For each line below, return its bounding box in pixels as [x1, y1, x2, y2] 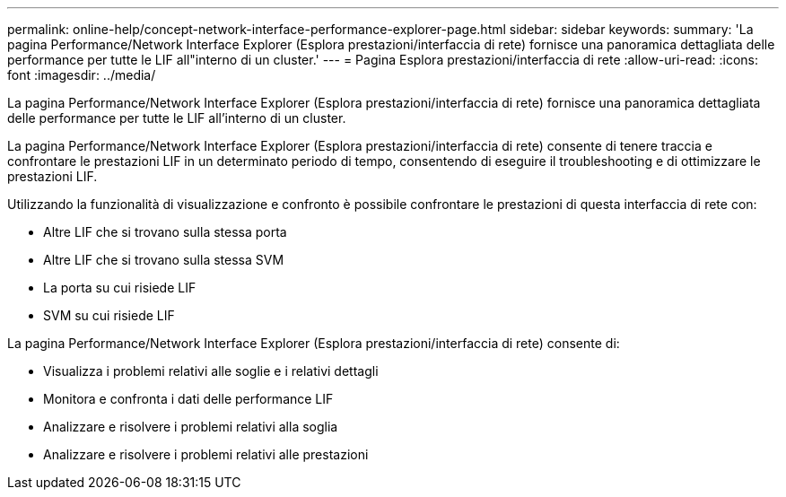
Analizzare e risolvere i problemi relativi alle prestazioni [43, 447, 369, 462]
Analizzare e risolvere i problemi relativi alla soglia [43, 419, 338, 434]
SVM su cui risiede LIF [43, 308, 175, 323]
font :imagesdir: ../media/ [7, 67, 156, 83]
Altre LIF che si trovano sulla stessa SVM [43, 252, 284, 267]
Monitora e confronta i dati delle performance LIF [43, 391, 334, 406]
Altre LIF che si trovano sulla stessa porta [43, 224, 287, 240]
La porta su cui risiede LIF [43, 280, 196, 295]
